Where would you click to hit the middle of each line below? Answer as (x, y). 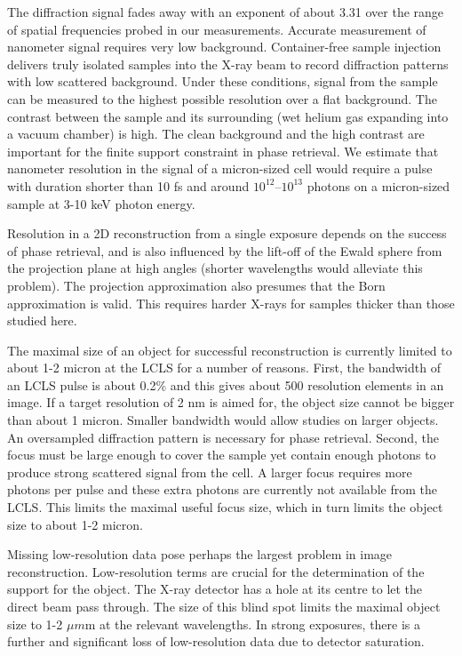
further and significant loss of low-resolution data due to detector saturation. (216, 641)
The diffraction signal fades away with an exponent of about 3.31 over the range (226, 12)
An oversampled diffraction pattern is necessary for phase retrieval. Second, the (223, 437)
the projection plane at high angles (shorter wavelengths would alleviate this (215, 268)
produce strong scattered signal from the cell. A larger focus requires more (210, 472)
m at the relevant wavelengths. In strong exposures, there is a (253, 624)
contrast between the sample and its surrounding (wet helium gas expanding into (228, 116)
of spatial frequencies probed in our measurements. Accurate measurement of (217, 29)
